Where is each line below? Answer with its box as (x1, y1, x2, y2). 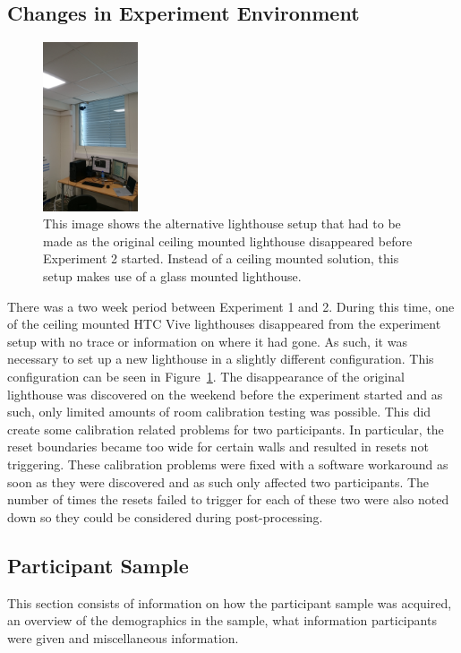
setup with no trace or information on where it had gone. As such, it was (7, 331, 407, 350)
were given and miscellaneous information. (7, 628, 239, 647)
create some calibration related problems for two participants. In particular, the (7, 419, 444, 438)
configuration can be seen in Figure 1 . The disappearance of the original (7, 366, 405, 385)
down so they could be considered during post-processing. (7, 507, 323, 526)
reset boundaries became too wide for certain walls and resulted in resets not (7, 437, 429, 456)
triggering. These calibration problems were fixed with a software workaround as (7, 454, 448, 473)
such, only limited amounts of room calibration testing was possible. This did (7, 402, 431, 421)
